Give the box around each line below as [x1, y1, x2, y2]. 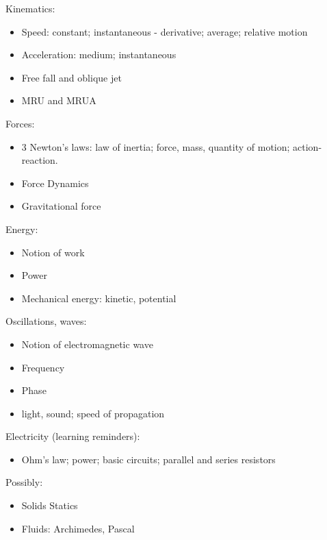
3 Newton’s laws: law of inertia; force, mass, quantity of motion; [21, 139, 290, 154]
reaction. [21, 153, 58, 167]
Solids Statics [21, 498, 78, 513]
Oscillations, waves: [5, 314, 87, 328]
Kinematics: [5, 1, 55, 15]
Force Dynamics [21, 175, 89, 190]
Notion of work [21, 245, 85, 259]
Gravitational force [21, 199, 101, 213]
